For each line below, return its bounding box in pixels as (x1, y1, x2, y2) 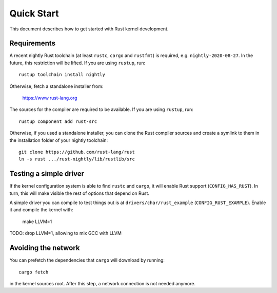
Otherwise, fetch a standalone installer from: (9, 83, 104, 89)
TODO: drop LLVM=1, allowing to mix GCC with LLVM (9, 230, 122, 236)
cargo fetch (18, 269, 49, 275)
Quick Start (9, 8, 59, 19)
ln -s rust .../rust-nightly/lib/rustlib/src (18, 156, 135, 162)
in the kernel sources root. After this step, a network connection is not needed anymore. (9, 280, 196, 286)
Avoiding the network (9, 244, 80, 252)
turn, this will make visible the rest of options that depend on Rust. (9, 190, 150, 196)
